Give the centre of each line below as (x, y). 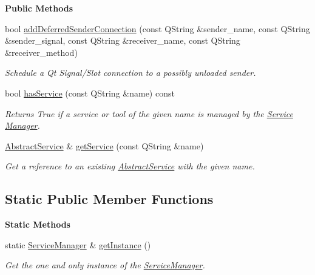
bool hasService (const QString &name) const (90, 93)
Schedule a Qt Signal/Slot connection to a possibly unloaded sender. (130, 73)
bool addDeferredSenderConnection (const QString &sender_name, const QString (157, 28)
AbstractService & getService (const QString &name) (104, 145)
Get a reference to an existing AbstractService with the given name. (130, 166)
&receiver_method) (41, 52)
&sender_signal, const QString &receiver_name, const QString (123, 40)
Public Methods (39, 8)
